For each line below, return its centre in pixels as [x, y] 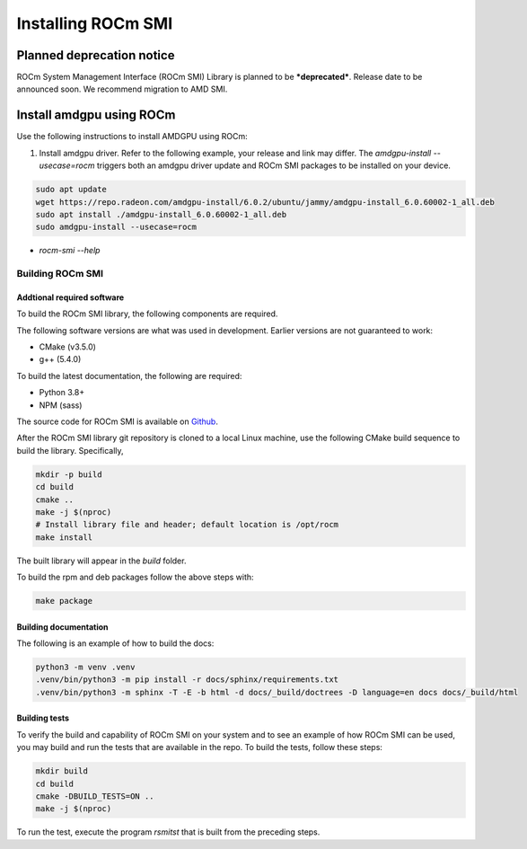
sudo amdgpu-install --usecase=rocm [116, 227]
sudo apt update [71, 190]
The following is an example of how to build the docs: [115, 643]
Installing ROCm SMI [95, 23]
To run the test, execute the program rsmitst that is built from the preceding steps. [168, 832]
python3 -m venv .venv [85, 668]
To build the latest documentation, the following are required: [129, 376]
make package [64, 601]
